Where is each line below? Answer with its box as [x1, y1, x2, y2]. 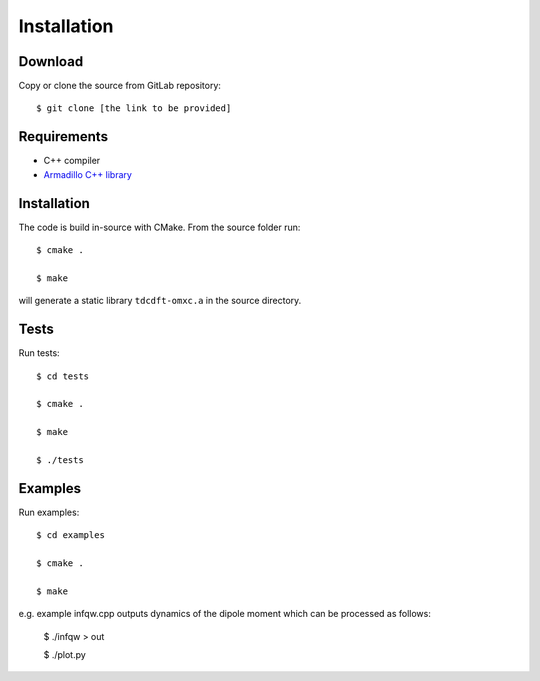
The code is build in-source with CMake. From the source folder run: [18, 221, 301, 233]
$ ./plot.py [43, 648, 87, 660]
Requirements [18, 128, 109, 145]
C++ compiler [43, 155, 101, 167]
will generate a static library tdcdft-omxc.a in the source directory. [18, 295, 302, 307]
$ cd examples [36, 530, 105, 541]
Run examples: [18, 506, 80, 518]
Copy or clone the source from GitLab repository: [18, 80, 222, 92]
